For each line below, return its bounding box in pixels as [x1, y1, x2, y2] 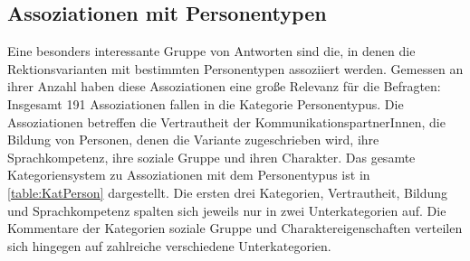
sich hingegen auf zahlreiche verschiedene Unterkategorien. [7, 236, 331, 255]
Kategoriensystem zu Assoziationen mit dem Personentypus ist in [7, 165, 370, 184]
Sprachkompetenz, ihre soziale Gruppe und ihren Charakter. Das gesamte [7, 147, 416, 166]
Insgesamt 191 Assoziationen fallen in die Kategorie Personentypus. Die [7, 94, 404, 113]
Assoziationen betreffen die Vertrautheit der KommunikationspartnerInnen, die [7, 112, 446, 131]
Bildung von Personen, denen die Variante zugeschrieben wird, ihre [7, 130, 379, 149]
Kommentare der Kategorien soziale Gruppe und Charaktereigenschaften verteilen [7, 219, 463, 238]
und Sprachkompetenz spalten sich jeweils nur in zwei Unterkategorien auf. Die [7, 200, 446, 219]
